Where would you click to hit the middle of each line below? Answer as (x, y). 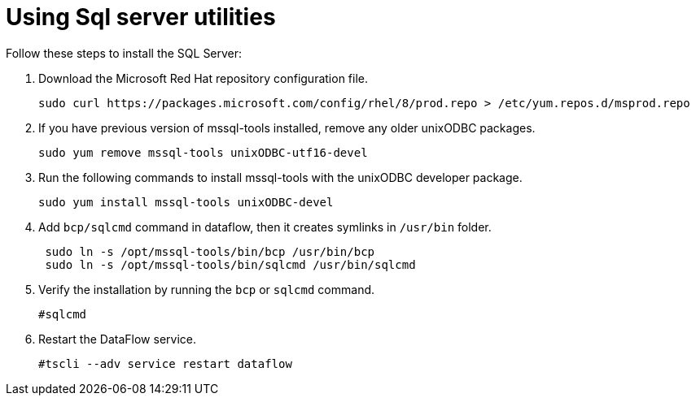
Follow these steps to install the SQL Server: (124, 53)
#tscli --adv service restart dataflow (165, 363)
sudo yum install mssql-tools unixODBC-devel (186, 202)
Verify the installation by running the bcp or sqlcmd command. (207, 289)
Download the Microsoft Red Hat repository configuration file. (204, 78)
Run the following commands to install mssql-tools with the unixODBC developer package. (280, 177)
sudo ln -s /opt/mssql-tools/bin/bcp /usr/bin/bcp (210, 251)
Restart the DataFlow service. (117, 339)
